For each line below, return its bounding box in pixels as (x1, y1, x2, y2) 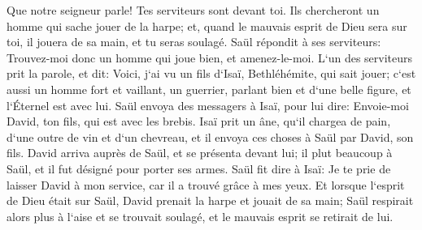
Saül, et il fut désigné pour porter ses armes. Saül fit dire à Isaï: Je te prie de (7, 160, 391, 177)
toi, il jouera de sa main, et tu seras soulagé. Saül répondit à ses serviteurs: (7, 33, 381, 50)
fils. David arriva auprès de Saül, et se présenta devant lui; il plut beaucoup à (7, 144, 393, 161)
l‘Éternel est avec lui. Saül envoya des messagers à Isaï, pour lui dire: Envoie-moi (7, 96, 409, 113)
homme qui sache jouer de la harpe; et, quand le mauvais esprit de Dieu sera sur (7, 17, 407, 34)
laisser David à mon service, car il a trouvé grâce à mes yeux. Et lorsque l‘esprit (7, 176, 405, 193)
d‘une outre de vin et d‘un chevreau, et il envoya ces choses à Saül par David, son (7, 128, 414, 145)
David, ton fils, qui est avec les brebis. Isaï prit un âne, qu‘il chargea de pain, (7, 113, 391, 130)
